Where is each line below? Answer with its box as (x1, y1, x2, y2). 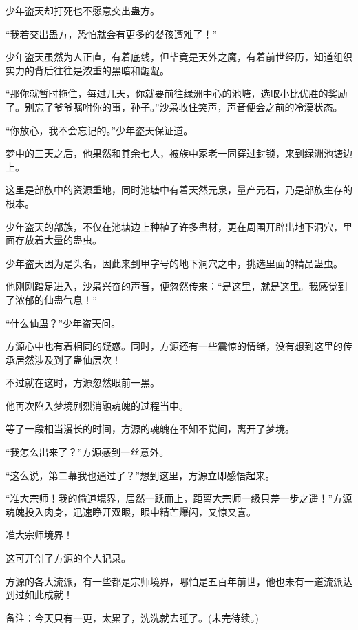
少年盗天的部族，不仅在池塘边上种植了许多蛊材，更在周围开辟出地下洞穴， (6, 219, 343, 233)
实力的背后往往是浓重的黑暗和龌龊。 (6, 63, 169, 77)
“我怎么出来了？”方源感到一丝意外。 (6, 445, 169, 459)
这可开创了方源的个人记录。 (6, 551, 131, 565)
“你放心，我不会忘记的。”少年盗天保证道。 (6, 123, 193, 137)
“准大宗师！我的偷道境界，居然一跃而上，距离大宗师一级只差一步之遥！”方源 (6, 491, 352, 505)
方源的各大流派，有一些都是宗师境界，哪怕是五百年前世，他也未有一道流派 (6, 574, 343, 588)
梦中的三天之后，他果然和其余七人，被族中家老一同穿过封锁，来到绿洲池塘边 (6, 146, 352, 160)
